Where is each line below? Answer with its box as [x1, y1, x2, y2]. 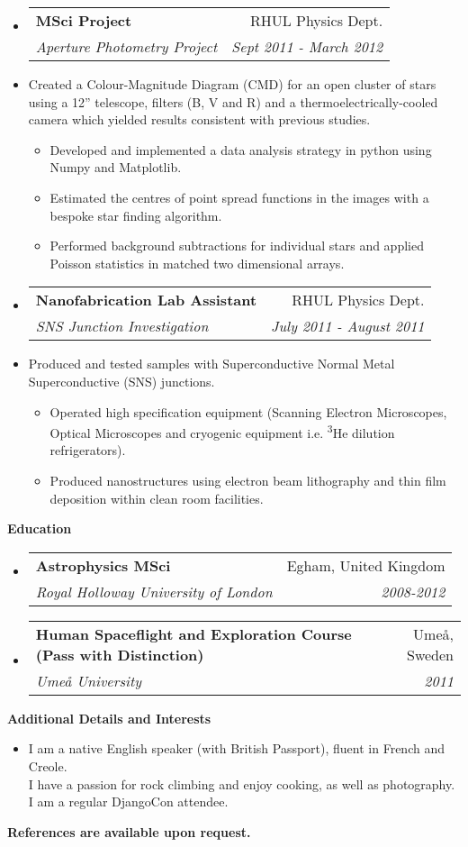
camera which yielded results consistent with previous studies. [28, 110, 371, 129]
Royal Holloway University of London [35, 580, 273, 602]
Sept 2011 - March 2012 [231, 36, 383, 57]
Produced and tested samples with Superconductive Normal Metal [28, 354, 395, 373]
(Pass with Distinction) [35, 643, 204, 665]
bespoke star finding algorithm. [49, 205, 222, 224]
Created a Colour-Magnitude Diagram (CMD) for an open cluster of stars [28, 75, 436, 93]
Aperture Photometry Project [35, 36, 218, 57]
